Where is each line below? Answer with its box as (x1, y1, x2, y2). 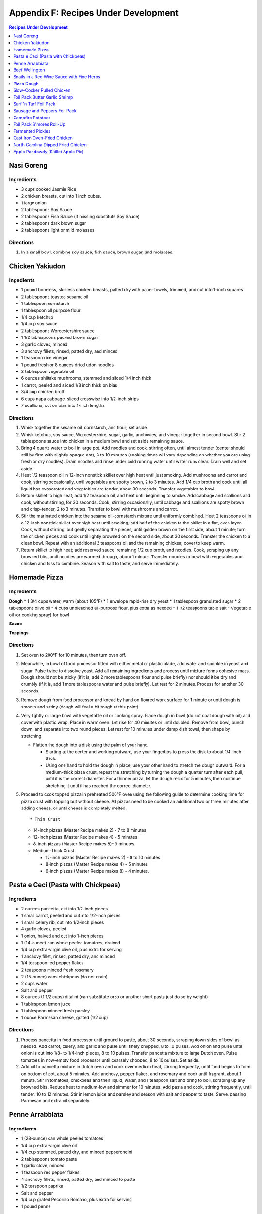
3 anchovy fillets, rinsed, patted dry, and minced (21, 348, 118, 354)
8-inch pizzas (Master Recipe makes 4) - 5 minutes (45, 861, 148, 867)
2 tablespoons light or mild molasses (21, 227, 95, 233)
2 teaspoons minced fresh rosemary (21, 967, 94, 973)
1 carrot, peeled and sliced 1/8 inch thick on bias (21, 382, 117, 388)
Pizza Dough (13, 81, 39, 86)
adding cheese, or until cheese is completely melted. (21, 805, 127, 811)
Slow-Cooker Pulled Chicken (13, 87, 71, 93)
